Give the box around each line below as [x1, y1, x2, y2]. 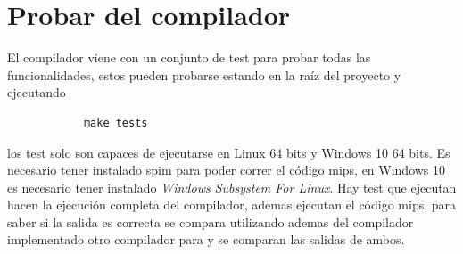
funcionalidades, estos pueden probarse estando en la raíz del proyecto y [7, 65, 401, 84]
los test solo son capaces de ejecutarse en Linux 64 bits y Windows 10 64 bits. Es [7, 143, 451, 161]
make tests [83, 116, 148, 129]
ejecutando [7, 83, 66, 102]
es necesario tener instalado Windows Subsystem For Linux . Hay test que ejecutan [7, 177, 457, 196]
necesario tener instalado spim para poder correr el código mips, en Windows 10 [7, 160, 446, 179]
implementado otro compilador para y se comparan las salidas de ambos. [7, 230, 405, 249]
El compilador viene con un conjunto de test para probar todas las [7, 48, 371, 67]
